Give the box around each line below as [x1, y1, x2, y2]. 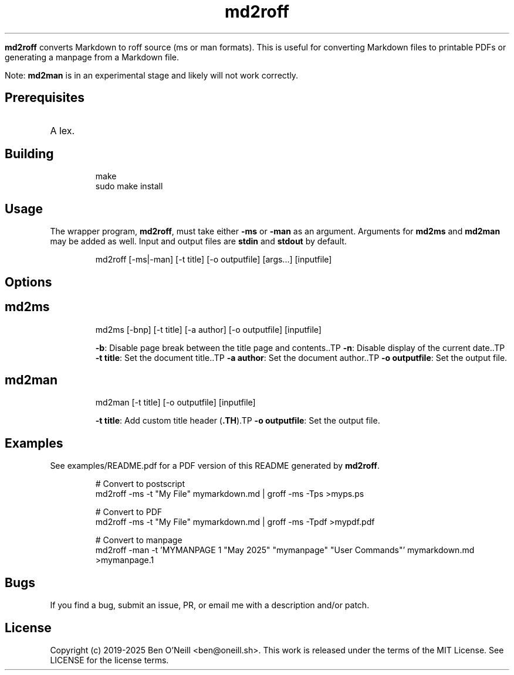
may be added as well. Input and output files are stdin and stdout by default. [50, 236, 347, 247]
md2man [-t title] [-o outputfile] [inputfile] [95, 397, 256, 408]
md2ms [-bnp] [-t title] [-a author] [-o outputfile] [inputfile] [95, 324, 322, 335]
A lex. [50, 124, 75, 137]
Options [5, 274, 52, 289]
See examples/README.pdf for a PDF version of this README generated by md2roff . [50, 461, 380, 471]
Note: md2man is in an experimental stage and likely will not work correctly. [5, 70, 299, 80]
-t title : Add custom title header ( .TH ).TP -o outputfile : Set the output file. [95, 415, 380, 426]
